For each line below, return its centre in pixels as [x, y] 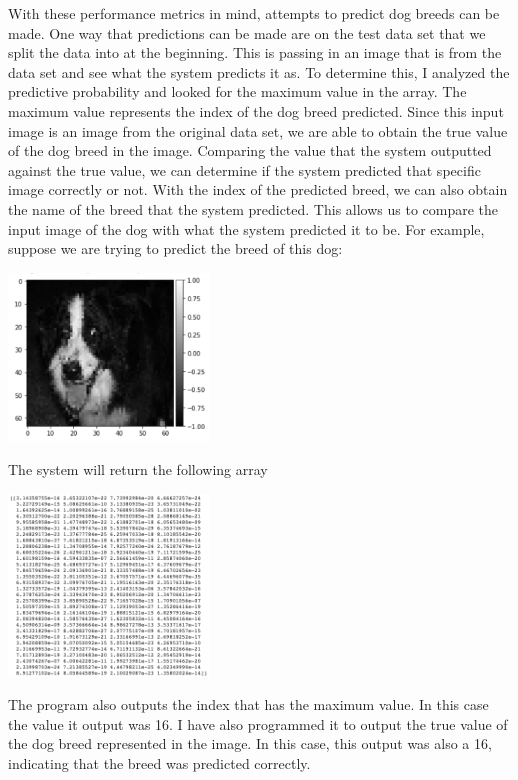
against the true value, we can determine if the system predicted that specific [244, 169]
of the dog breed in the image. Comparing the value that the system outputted [250, 150]
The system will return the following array [138, 469]
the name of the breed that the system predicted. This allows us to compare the [253, 208]
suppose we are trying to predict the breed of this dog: [175, 248]
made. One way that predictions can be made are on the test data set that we [247, 32]
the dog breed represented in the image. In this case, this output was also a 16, [250, 743]
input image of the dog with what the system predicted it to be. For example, [246, 228]
